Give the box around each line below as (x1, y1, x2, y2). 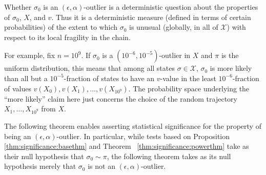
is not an (88, 161, 115, 171)
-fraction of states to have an (64, 72, 155, 83)
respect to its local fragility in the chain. (4, 31, 131, 42)
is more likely (210, 63, 252, 73)
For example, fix (4, 50, 55, 61)
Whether (4, 2, 32, 12)
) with (227, 22, 246, 32)
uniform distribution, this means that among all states (4, 63, 175, 73)
